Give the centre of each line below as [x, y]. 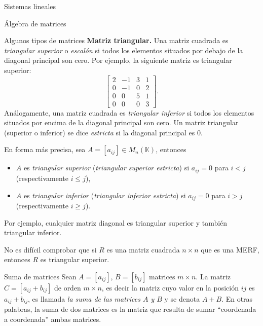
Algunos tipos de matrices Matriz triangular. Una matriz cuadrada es [116, 40]
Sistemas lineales [30, 6]
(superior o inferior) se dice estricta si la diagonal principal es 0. [103, 132]
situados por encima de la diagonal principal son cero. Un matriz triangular [121, 122]
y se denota [182, 298]
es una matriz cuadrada [143, 249]
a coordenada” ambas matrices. [53, 319]
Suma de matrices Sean [40, 276]
